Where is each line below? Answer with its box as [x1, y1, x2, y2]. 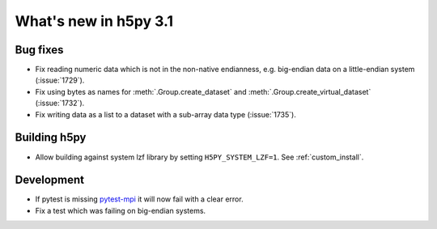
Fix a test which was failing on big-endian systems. [35, 206, 206, 215]
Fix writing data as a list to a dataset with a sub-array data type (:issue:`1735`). [35, 109, 297, 119]
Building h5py [15, 130, 87, 145]
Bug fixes [15, 43, 64, 57]
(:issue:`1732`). [35, 98, 85, 108]
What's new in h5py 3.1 [15, 12, 174, 30]
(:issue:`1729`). [35, 75, 85, 85]
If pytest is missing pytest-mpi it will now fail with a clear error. [35, 194, 244, 204]
